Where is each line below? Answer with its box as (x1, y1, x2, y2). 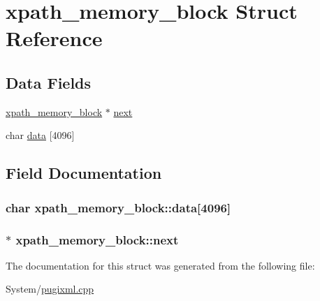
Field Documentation (6, 162, 162, 184)
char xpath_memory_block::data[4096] (6, 198, 231, 216)
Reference (6, 24, 103, 52)
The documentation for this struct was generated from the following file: (6, 258, 315, 272)
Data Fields (6, 71, 92, 93)
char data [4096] (6, 128, 75, 142)
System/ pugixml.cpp (6, 281, 94, 296)
